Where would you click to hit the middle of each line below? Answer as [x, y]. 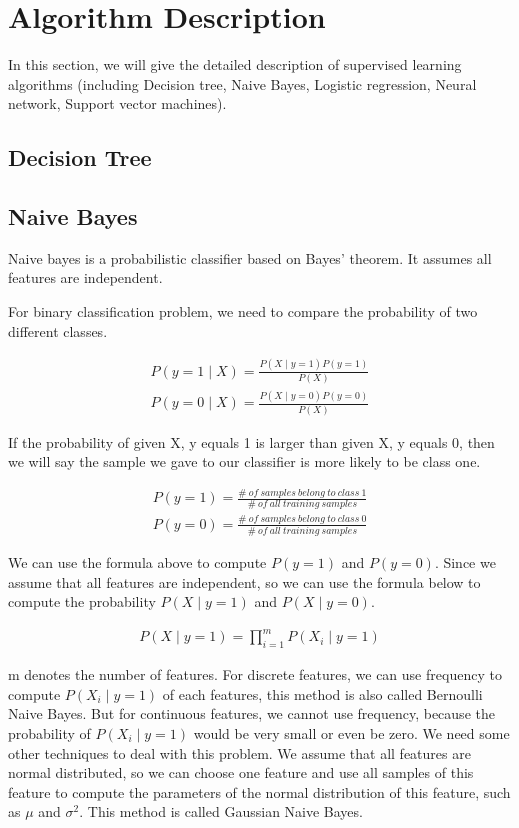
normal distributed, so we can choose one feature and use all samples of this [241, 772]
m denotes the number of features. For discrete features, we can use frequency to [255, 674]
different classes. [58, 330]
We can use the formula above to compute [137, 562]
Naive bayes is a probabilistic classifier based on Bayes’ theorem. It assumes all [250, 257]
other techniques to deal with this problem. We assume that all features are [239, 752]
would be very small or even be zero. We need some [351, 732]
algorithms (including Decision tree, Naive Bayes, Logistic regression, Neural [242, 83]
